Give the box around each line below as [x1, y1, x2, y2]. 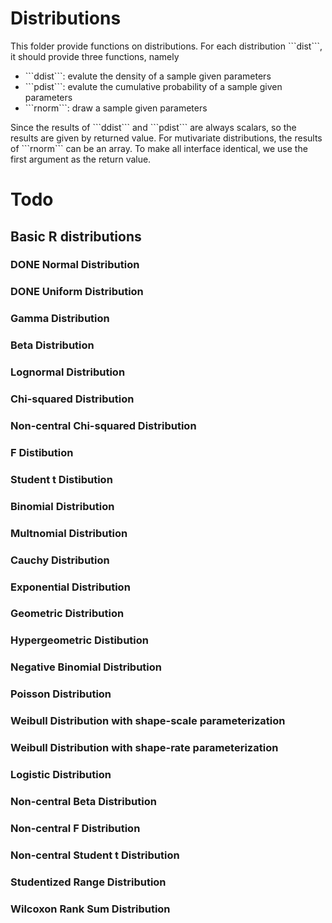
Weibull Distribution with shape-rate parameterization [10, 741, 279, 755]
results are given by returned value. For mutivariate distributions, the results [10, 132, 323, 144]
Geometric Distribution [10, 607, 125, 621]
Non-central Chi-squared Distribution [10, 418, 197, 432]
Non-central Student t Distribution [10, 848, 180, 862]
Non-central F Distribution [10, 821, 141, 835]
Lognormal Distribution [10, 365, 126, 379]
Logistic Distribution [10, 767, 112, 781]
